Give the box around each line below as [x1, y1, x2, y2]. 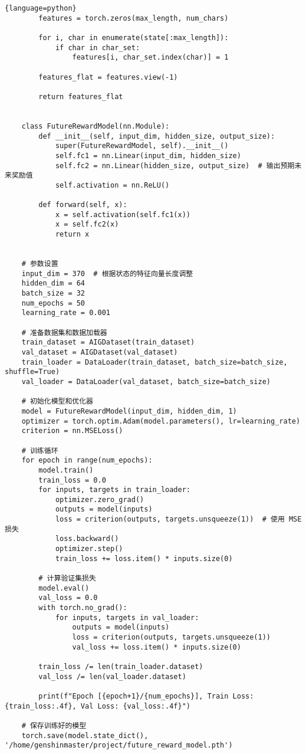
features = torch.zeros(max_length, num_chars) [38, 14, 229, 22]
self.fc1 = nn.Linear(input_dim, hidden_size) [55, 151, 241, 160]
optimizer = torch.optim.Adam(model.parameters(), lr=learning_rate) [21, 417, 301, 425]
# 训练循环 [21, 446, 58, 455]
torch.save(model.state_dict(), [21, 731, 149, 740]
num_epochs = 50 [21, 299, 85, 307]
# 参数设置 [21, 260, 58, 268]
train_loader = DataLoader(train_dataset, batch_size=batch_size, [21, 358, 288, 366]
